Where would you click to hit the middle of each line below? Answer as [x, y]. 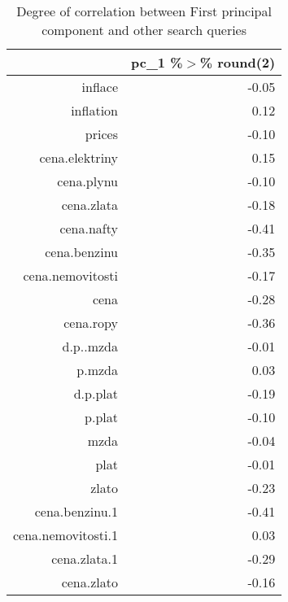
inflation [94, 110]
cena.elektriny [79, 157]
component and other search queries [144, 30]
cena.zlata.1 [85, 558]
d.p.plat [96, 393]
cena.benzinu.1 [76, 511]
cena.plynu [87, 181]
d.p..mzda [90, 346]
